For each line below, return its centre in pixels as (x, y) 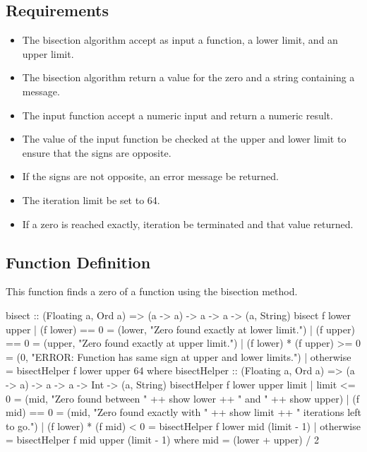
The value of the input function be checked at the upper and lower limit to (184, 139)
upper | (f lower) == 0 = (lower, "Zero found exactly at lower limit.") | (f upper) (180, 329)
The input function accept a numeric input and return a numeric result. (178, 115)
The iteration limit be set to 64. (91, 200)
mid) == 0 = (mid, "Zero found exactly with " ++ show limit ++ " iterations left (183, 412)
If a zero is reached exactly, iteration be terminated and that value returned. (188, 224)
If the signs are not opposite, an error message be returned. (150, 176)
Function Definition (78, 262)
